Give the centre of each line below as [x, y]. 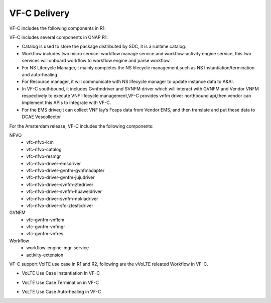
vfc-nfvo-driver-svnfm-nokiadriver [62, 198]
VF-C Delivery [39, 13]
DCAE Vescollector [41, 117]
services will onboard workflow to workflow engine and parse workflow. [96, 61]
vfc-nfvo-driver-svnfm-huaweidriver [64, 191]
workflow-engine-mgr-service [58, 248]
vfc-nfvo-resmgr [44, 156]
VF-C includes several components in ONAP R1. [58, 37]
